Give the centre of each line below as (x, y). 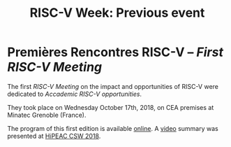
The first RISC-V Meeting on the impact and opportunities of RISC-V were (113, 86)
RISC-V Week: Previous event (117, 13)
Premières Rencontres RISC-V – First (115, 52)
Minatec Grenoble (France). (47, 115)
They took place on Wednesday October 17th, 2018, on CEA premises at (111, 107)
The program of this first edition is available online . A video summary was (113, 128)
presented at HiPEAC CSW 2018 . (54, 136)
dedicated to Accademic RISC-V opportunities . (74, 94)
